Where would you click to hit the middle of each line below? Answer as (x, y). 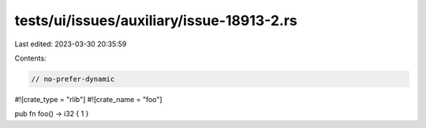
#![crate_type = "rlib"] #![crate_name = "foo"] (88, 99)
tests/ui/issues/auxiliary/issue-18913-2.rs (156, 20)
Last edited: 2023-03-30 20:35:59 (71, 44)
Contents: (30, 58)
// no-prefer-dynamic (73, 79)
